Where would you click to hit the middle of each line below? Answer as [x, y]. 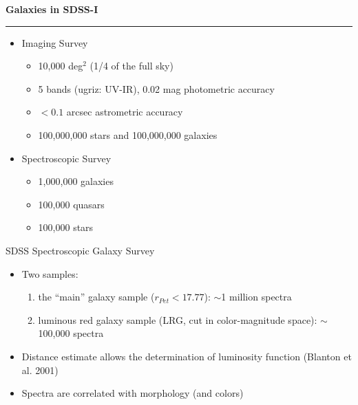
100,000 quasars [71, 204]
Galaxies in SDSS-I [52, 9]
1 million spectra [256, 297]
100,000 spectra [71, 333]
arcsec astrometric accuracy [125, 112]
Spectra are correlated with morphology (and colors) [133, 393]
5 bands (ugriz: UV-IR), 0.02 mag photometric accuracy [156, 88]
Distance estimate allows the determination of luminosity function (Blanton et [187, 356]
